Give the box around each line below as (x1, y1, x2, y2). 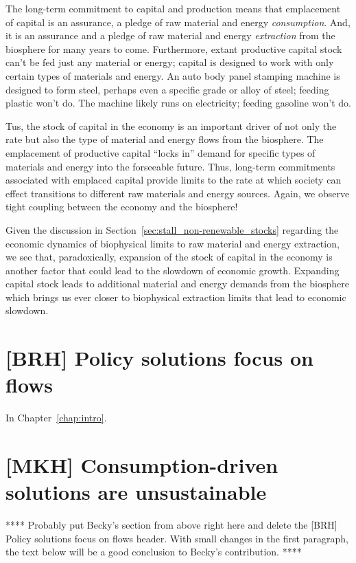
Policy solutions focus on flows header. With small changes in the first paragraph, (5, 531, 348, 545)
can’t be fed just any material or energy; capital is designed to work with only (5, 55, 334, 69)
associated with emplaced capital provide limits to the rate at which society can (5, 173, 342, 187)
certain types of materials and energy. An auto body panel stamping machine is (5, 68, 340, 82)
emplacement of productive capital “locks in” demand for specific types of (5, 145, 316, 159)
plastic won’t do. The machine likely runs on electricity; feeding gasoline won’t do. (5, 96, 351, 110)
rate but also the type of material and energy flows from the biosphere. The (5, 132, 324, 146)
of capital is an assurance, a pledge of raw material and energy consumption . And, (5, 14, 351, 29)
